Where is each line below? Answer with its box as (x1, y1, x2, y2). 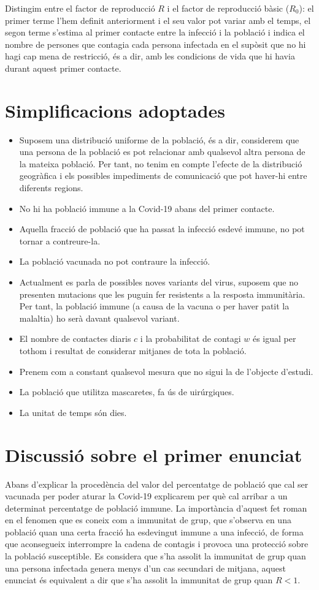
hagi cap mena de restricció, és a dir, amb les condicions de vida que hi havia (5, 50, 295, 62)
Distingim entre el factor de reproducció (5, 2, 155, 14)
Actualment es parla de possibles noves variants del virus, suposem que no (19, 276, 299, 289)
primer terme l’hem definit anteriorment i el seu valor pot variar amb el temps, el (5, 13, 311, 26)
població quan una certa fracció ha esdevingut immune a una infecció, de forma (5, 525, 304, 538)
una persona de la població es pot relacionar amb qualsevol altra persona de (19, 145, 306, 158)
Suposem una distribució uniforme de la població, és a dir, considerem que (19, 133, 299, 146)
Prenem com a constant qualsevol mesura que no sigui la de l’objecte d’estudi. (19, 365, 313, 377)
